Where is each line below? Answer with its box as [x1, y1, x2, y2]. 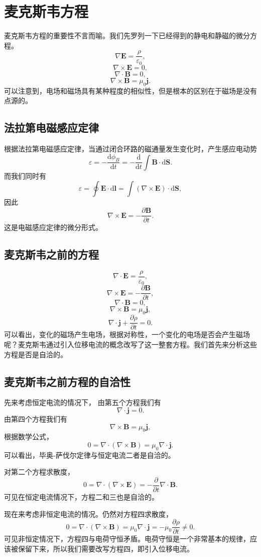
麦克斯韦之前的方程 [4, 247, 99, 262]
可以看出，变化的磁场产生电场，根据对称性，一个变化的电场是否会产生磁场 [4, 329, 250, 340]
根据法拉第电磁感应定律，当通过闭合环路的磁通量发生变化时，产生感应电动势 [4, 143, 257, 154]
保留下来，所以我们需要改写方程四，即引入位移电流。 [18, 543, 194, 553]
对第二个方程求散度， [4, 466, 74, 477]
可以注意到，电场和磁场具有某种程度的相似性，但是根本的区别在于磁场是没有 [4, 85, 257, 96]
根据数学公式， [4, 431, 53, 442]
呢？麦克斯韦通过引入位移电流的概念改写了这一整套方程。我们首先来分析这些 [4, 339, 257, 349]
